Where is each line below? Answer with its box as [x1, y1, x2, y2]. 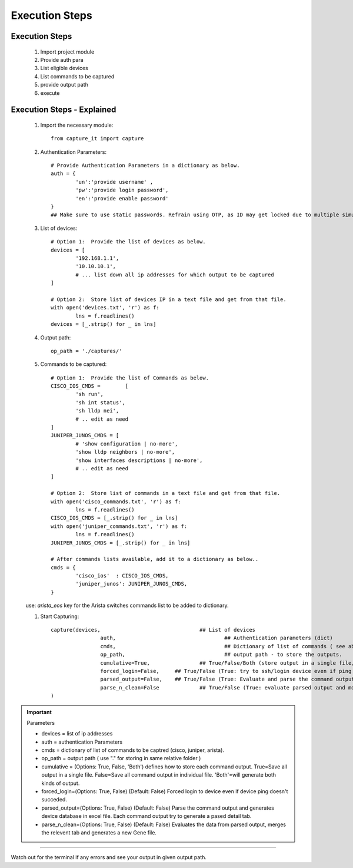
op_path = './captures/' [51, 348, 122, 354]
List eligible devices [40, 65, 88, 72]
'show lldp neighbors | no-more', [75, 448, 175, 456]
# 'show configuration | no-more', [75, 440, 178, 447]
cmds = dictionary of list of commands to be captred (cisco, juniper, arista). [41, 747, 225, 754]
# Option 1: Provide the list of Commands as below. [51, 374, 209, 381]
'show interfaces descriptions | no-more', [75, 457, 203, 464]
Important [26, 708, 52, 715]
